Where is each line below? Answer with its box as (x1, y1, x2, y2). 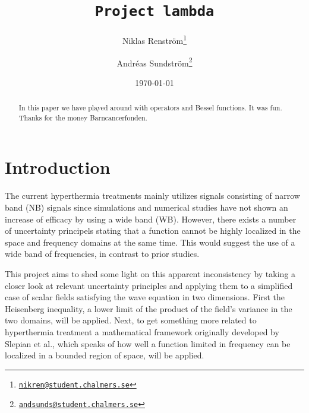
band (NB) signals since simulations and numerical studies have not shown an (5, 201, 288, 213)
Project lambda (94, 3, 215, 20)
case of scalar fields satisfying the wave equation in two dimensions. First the (5, 291, 285, 303)
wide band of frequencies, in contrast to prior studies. (5, 247, 200, 260)
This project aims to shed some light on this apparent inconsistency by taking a (5, 267, 296, 279)
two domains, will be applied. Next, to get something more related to (5, 314, 257, 326)
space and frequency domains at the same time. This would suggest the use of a (5, 236, 295, 248)
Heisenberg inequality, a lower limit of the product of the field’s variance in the (5, 302, 292, 314)
